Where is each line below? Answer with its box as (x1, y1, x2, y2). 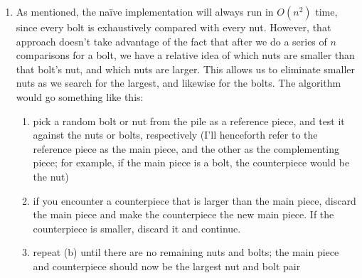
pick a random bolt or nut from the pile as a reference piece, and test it (33, 113, 345, 128)
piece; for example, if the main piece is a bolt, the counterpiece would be (33, 155, 350, 170)
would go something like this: (16, 89, 144, 104)
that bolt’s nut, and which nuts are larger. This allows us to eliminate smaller (16, 61, 356, 76)
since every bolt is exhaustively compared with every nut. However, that (16, 20, 331, 34)
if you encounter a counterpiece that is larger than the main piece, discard (33, 193, 356, 208)
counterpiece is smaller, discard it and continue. (33, 220, 241, 235)
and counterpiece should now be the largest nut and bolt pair (33, 258, 301, 273)
